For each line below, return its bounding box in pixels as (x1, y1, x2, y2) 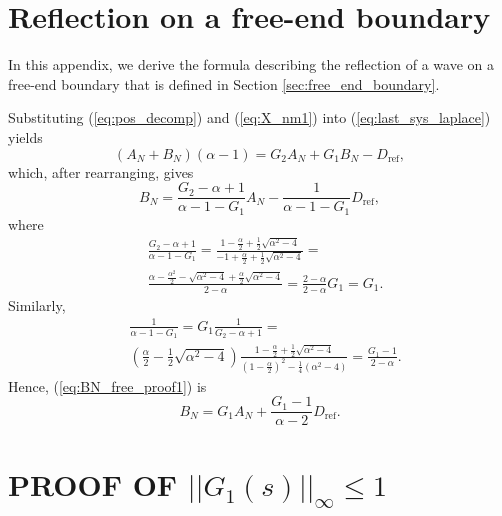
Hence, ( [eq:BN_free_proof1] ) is (8, 375, 207, 396)
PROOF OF (8, 463, 178, 504)
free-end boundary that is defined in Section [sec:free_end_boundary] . (8, 73, 440, 94)
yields (8, 126, 43, 147)
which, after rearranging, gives (8, 161, 194, 182)
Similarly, (8, 294, 66, 315)
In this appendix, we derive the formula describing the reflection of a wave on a (8, 54, 495, 75)
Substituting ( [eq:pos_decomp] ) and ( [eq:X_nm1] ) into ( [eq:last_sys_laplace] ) (8, 107, 491, 128)
